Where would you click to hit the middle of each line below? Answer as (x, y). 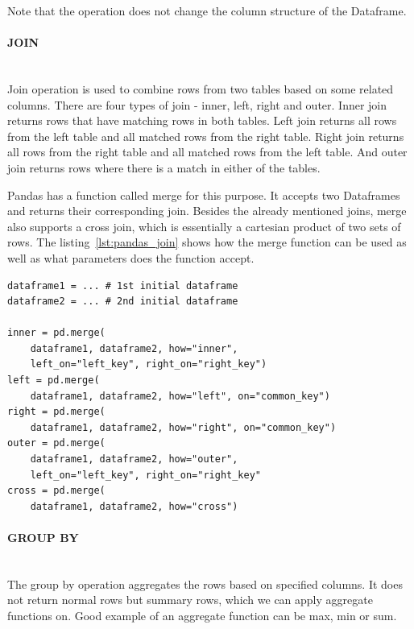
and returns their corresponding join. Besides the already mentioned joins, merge (207, 211)
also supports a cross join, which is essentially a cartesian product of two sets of (204, 226)
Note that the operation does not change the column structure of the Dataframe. (207, 10)
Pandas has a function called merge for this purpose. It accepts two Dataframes (204, 194)
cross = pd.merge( (56, 491)
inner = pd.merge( (56, 333)
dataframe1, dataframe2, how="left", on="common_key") (180, 396)
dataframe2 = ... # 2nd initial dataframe (123, 302)
